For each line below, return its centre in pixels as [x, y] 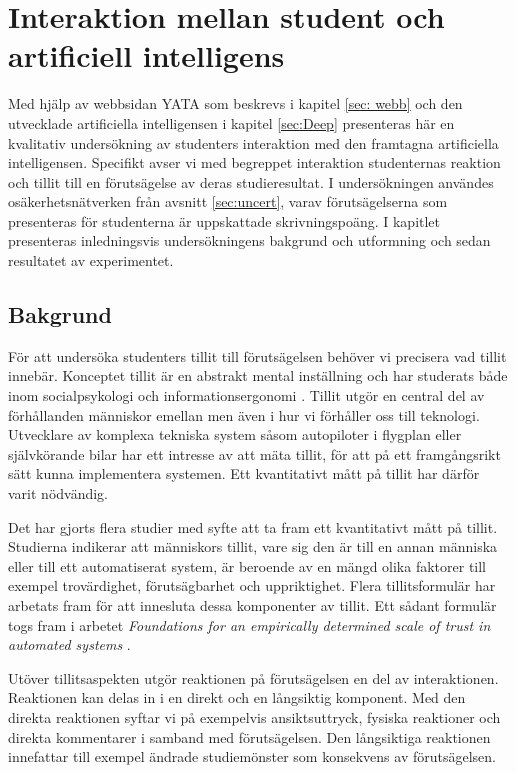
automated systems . [69, 644]
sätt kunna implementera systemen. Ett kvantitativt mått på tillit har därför [244, 473]
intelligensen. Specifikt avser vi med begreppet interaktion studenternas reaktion [254, 162]
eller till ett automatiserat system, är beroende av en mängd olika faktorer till [247, 565]
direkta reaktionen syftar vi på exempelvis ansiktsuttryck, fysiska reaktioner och [254, 716]
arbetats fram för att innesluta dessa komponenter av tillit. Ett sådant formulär [252, 604]
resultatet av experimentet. [91, 260]
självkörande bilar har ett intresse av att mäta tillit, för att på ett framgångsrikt [254, 453]
